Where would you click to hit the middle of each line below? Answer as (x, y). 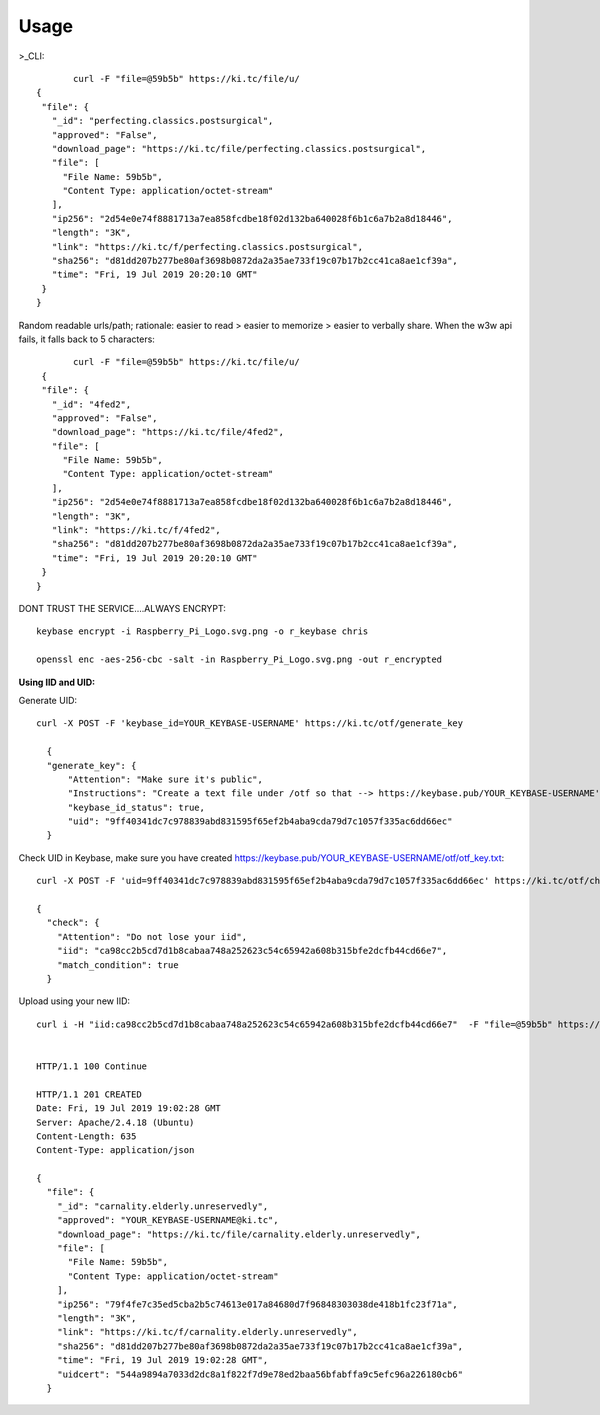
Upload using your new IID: (74, 1001)
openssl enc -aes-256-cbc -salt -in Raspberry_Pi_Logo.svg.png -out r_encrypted (239, 659)
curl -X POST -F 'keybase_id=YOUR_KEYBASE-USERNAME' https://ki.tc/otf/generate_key (250, 723)
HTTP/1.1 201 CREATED (89, 1094)
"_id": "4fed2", (91, 404)
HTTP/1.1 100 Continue (92, 1066)
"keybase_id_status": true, (136, 807)
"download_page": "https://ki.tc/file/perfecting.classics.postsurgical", (239, 148)
